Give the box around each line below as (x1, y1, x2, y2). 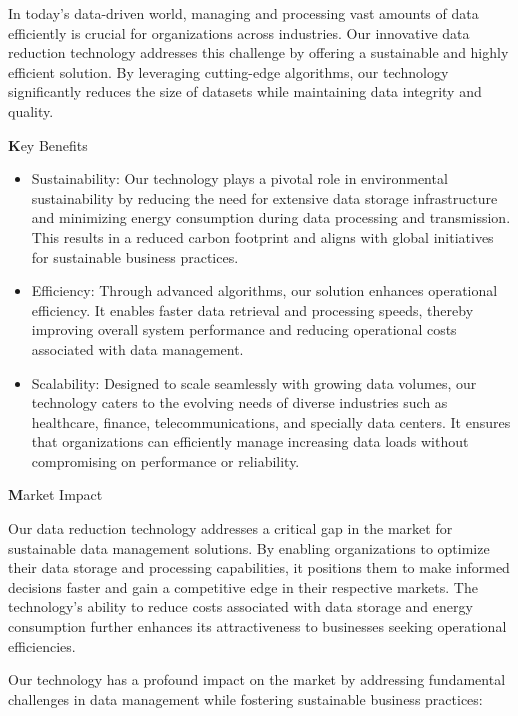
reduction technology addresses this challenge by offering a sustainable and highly (8, 42, 509, 63)
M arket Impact (8, 484, 103, 505)
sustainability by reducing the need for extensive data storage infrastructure (31, 187, 498, 208)
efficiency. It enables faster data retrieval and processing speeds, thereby (31, 299, 474, 320)
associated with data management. (31, 338, 244, 359)
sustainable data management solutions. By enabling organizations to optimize (8, 537, 490, 558)
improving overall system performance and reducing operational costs (31, 319, 457, 340)
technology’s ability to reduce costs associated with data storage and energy (8, 596, 473, 617)
